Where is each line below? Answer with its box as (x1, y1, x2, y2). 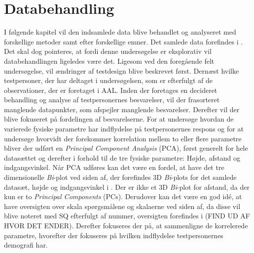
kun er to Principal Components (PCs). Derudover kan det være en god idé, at (4, 191, 242, 202)
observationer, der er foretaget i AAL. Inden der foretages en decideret (4, 84, 218, 95)
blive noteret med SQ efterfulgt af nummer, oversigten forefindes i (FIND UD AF (4, 211, 250, 221)
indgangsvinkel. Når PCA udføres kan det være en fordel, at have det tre (4, 162, 224, 172)
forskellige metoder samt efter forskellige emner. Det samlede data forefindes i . (4, 36, 243, 46)
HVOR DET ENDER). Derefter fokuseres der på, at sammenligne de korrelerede (4, 220, 248, 230)
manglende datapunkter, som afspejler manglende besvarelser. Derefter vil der (4, 104, 240, 114)
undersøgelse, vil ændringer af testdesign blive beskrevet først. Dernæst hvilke (4, 65, 239, 76)
